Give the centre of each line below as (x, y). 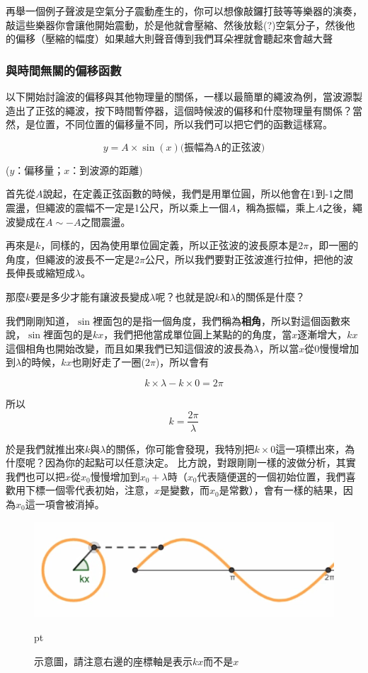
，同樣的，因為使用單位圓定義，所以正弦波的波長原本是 (169, 245)
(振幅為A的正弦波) (223, 148)
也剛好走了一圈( (108, 362)
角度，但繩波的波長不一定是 (70, 259)
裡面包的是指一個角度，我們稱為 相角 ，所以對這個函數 (216, 320)
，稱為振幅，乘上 (276, 207)
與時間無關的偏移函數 (64, 70)
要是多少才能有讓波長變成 (90, 296)
